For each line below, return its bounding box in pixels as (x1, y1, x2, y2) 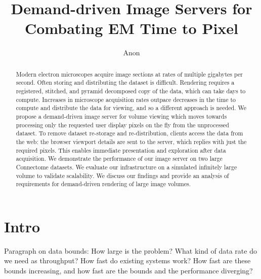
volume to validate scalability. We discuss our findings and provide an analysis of (16, 171, 229, 180)
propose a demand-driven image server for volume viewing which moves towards (16, 112, 227, 120)
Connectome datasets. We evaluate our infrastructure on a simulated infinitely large (16, 162, 237, 171)
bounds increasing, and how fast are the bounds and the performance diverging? (4, 265, 253, 276)
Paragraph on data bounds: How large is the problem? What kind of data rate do (4, 245, 257, 256)
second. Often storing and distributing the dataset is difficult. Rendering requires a (16, 78, 235, 87)
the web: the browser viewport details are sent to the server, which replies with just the (16, 137, 247, 146)
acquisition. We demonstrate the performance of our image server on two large (16, 154, 223, 163)
